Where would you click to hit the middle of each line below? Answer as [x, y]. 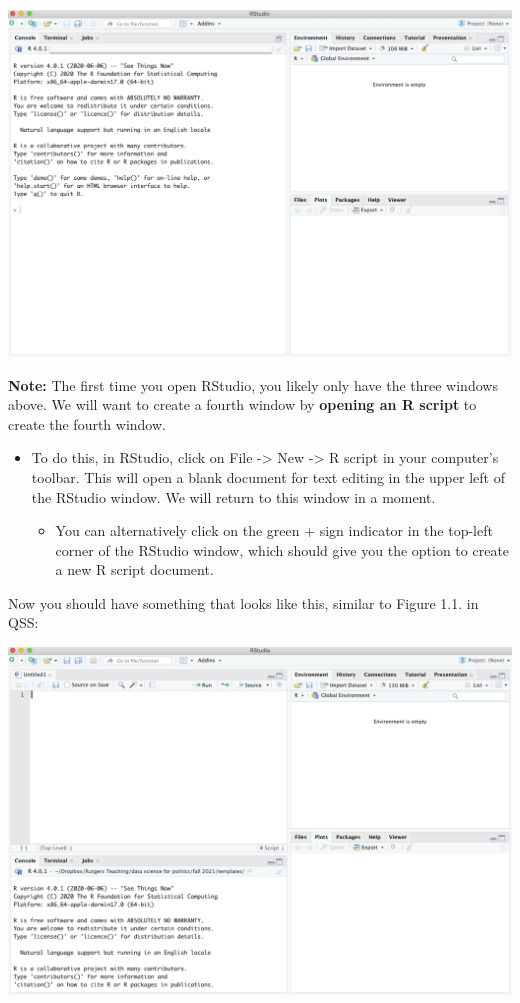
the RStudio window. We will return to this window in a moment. [233, 496]
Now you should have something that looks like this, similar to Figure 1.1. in [243, 602]
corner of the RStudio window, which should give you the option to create [282, 549]
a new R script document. [134, 569]
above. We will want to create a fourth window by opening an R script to [242, 404]
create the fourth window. [87, 423]
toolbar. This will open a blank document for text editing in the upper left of [268, 476]
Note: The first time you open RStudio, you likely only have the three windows [253, 384]
